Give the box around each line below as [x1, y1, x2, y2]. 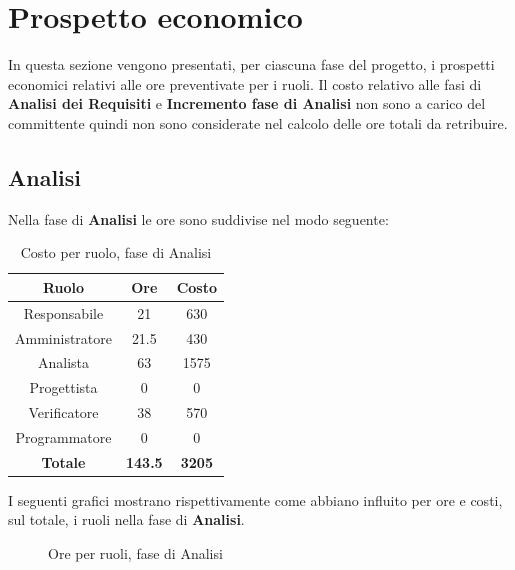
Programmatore [15, 426, 112, 447]
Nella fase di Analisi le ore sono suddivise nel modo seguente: [8, 208, 389, 229]
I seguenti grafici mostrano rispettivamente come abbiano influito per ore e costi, [8, 489, 503, 510]
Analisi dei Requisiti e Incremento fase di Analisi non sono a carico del [8, 93, 486, 114]
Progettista [29, 377, 98, 398]
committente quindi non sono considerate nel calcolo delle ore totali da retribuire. [8, 112, 508, 133]
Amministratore [15, 327, 112, 348]
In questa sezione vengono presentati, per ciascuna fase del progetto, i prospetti [8, 54, 495, 75]
